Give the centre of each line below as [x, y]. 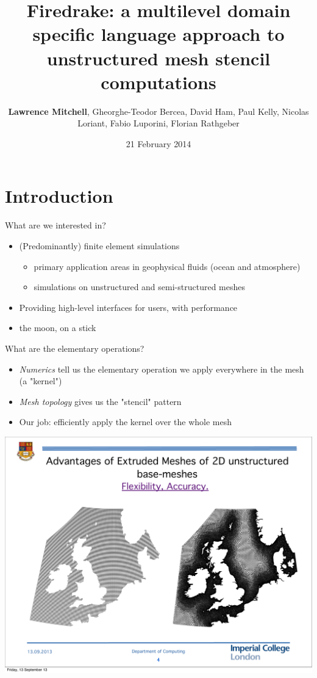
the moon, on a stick [58, 328]
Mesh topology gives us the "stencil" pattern [100, 401]
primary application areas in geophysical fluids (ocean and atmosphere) [167, 266]
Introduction [59, 196]
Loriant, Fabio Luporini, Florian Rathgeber [158, 123]
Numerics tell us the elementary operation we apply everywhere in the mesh [162, 369]
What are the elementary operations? [75, 348]
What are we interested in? [55, 225]
